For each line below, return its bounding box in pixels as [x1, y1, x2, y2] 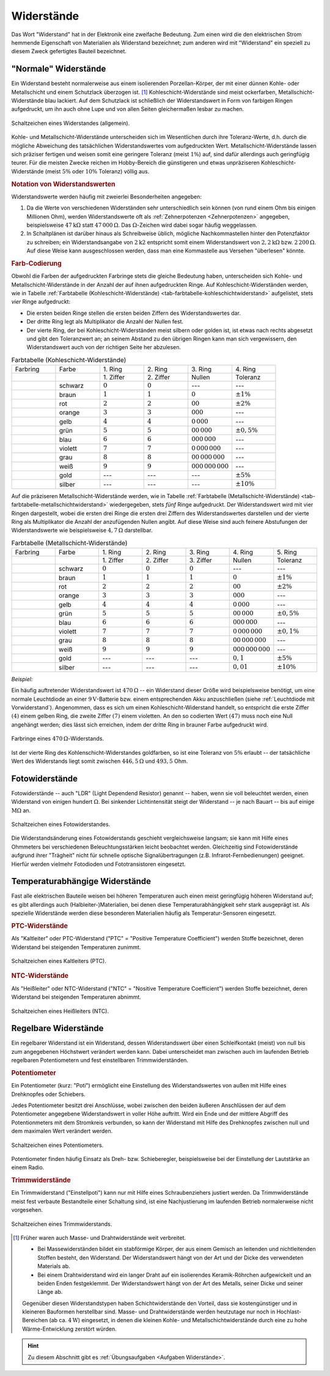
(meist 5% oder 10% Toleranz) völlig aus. [45, 167, 150, 175]
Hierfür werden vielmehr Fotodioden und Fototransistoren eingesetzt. [11, 860, 186, 868]
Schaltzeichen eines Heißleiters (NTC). [11, 1007, 109, 1015]
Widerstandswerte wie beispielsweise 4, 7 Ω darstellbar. [11, 527, 153, 534]
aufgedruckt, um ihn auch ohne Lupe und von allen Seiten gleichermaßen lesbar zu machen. [11, 105, 244, 113]
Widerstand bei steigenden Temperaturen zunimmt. [11, 943, 141, 951]
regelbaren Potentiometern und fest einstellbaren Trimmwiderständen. [11, 1057, 189, 1064]
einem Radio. [11, 1164, 45, 1171]
